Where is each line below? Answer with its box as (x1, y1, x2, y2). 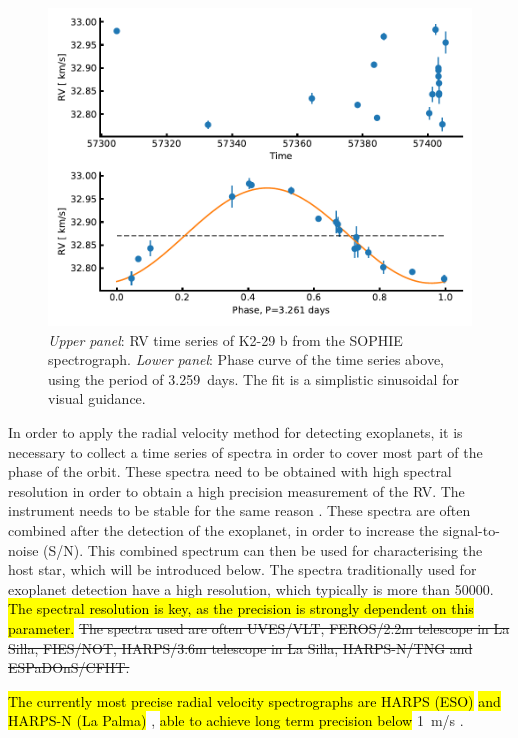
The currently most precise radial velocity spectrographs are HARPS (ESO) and (8, 690, 501, 711)
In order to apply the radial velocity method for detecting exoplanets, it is (8, 421, 463, 442)
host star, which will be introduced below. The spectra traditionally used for (8, 559, 477, 580)
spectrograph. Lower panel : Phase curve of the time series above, (48, 349, 445, 370)
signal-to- (442, 519, 500, 540)
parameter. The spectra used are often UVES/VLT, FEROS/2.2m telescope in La (8, 617, 510, 638)
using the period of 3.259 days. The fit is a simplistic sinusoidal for (48, 368, 459, 389)
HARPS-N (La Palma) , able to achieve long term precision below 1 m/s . (8, 710, 464, 731)
